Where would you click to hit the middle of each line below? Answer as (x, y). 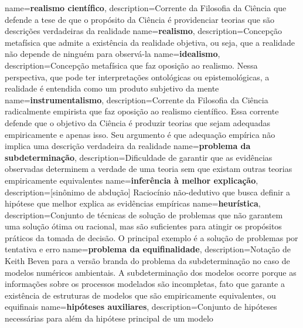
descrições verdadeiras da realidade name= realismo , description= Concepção (143, 31)
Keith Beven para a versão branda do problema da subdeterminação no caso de (147, 261)
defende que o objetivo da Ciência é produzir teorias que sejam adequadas (138, 122)
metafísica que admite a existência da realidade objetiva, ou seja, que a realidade (150, 42)
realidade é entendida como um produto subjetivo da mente (112, 88)
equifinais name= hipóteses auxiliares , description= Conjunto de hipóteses (141, 307)
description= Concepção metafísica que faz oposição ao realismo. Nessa (131, 65)
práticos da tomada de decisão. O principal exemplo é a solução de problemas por (151, 237)
